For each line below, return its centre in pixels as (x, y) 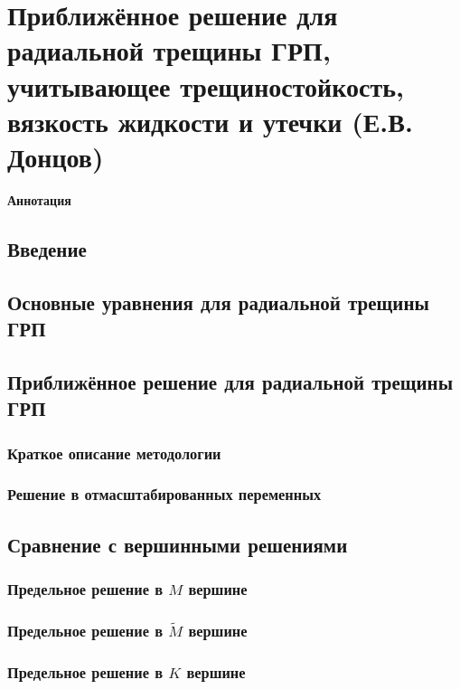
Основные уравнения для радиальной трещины (218, 302)
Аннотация (39, 199)
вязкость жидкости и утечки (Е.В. (210, 121)
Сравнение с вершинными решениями (178, 544)
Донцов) (56, 156)
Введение (47, 248)
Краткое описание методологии (114, 453)
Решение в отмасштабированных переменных (164, 494)
